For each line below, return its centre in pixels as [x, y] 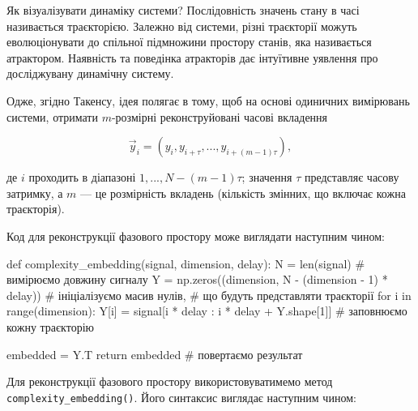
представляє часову [352, 177]
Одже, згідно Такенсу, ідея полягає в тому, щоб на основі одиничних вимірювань [208, 100]
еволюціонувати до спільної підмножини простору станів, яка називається [189, 42]
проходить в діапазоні [82, 177]
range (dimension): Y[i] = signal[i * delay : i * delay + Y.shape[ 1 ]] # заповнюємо [207, 311]
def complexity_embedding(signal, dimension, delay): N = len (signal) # [186, 263]
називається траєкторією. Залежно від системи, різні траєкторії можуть [182, 26]
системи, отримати [52, 116]
